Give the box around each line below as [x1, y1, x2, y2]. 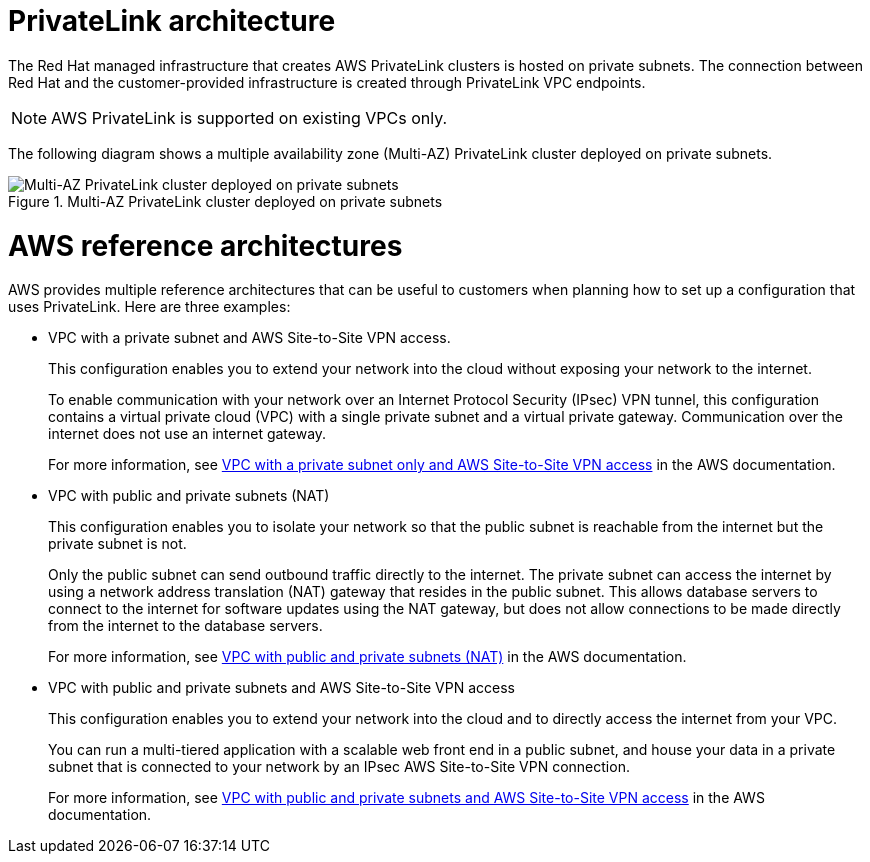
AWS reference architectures [8, 228, 403, 263]
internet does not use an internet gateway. [48, 425, 327, 443]
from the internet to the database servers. [48, 617, 323, 635]
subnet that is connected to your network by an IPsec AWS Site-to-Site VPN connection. [48, 758, 630, 776]
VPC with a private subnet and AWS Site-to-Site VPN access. [48, 329, 451, 347]
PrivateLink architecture [8, 4, 336, 38]
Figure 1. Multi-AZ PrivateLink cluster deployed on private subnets [8, 192, 443, 210]
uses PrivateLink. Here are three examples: [8, 298, 291, 316]
